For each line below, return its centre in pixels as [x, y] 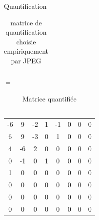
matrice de [26, 22]
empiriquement [26, 51]
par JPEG [26, 60]
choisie [26, 41]
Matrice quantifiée [49, 98]
